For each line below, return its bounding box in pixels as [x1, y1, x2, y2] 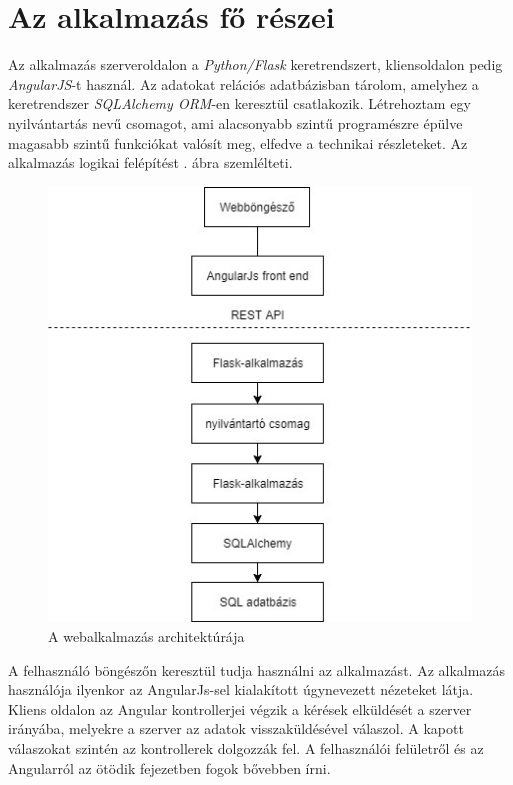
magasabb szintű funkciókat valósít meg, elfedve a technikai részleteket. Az [8, 132, 468, 153]
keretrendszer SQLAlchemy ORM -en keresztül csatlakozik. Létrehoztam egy [8, 93, 471, 114]
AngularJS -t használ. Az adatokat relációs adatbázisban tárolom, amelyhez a [8, 73, 479, 94]
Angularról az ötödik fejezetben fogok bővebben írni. [8, 757, 331, 778]
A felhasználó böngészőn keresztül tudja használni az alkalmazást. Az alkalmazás [8, 659, 506, 680]
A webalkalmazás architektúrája [48, 626, 245, 647]
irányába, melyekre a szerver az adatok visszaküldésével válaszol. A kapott [8, 718, 464, 739]
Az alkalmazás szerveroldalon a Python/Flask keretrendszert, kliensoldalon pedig [8, 54, 503, 75]
